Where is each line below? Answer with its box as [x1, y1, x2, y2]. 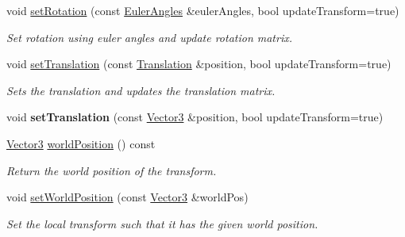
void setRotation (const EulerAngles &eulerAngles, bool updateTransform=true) [6, 2, 399, 18]
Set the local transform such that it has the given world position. [6, 215, 318, 231]
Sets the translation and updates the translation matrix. [6, 82, 276, 98]
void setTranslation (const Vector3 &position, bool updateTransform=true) [6, 109, 384, 125]
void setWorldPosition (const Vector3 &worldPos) [6, 189, 249, 205]
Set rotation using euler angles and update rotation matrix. [6, 29, 293, 45]
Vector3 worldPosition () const [6, 135, 156, 151]
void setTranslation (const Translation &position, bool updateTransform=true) [6, 55, 391, 72]
